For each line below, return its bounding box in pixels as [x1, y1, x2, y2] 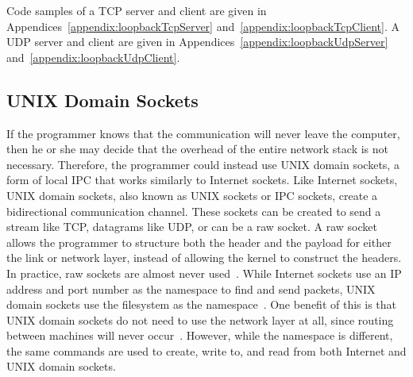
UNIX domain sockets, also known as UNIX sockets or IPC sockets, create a [6, 187, 378, 203]
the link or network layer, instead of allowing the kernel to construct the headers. [6, 249, 402, 266]
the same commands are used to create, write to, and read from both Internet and [6, 342, 407, 359]
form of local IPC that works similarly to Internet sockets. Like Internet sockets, [6, 171, 398, 188]
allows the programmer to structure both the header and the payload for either [6, 233, 392, 250]
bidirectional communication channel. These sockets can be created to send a [6, 202, 381, 219]
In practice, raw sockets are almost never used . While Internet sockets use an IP [6, 264, 402, 281]
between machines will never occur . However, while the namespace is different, [6, 327, 393, 344]
